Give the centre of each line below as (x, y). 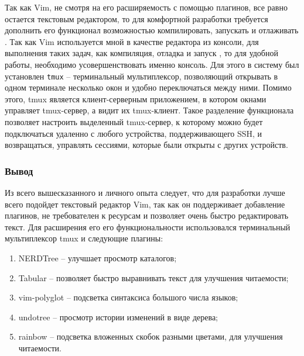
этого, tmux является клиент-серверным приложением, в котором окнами (136, 98)
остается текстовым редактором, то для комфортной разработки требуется (136, 18)
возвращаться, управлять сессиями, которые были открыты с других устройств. (146, 145)
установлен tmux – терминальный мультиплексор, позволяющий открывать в (141, 76)
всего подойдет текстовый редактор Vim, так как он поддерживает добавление (145, 204)
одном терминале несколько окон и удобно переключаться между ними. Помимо (148, 87)
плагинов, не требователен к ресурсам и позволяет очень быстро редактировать (147, 215)
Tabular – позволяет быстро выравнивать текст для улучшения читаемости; (153, 277)
